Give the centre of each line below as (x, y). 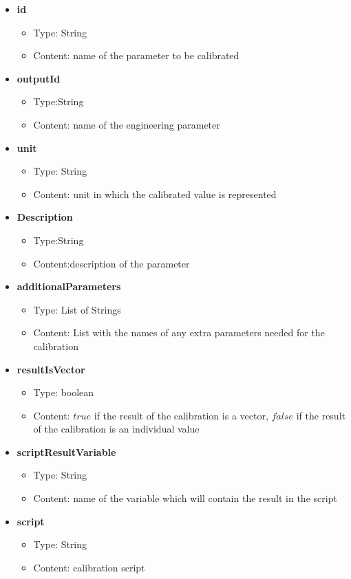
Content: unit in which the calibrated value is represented (155, 194)
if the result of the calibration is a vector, (181, 415)
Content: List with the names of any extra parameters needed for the (179, 332)
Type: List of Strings (77, 309)
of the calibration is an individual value (116, 429)
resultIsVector (51, 369)
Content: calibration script (89, 567)
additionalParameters (69, 286)
